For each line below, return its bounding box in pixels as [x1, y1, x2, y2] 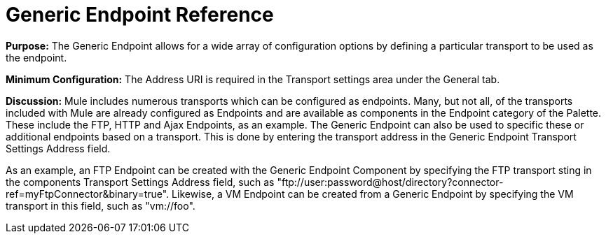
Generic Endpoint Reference [6, 3, 274, 27]
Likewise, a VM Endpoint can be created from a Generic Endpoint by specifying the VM [172, 187, 574, 200]
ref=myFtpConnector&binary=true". [6, 187, 170, 200]
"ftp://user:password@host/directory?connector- [277, 175, 504, 188]
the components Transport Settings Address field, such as [6, 175, 275, 188]
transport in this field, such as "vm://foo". [6, 199, 195, 212]
